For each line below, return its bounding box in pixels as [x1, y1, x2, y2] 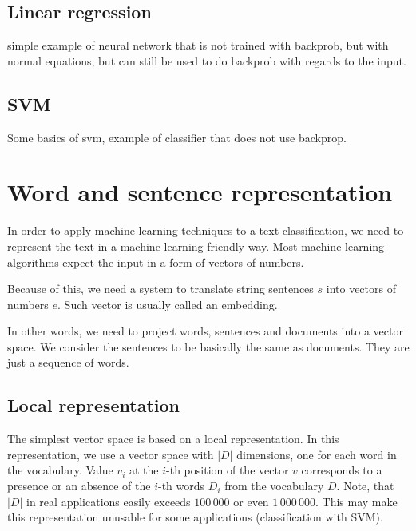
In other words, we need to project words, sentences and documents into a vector [7, 323, 403, 339]
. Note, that [336, 478, 394, 494]
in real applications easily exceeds [26, 493, 191, 509]
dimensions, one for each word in [236, 446, 397, 462]
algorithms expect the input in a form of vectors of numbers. [7, 253, 304, 270]
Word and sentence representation [7, 176, 393, 208]
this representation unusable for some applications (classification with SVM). [7, 509, 383, 525]
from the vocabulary [224, 478, 324, 494]
